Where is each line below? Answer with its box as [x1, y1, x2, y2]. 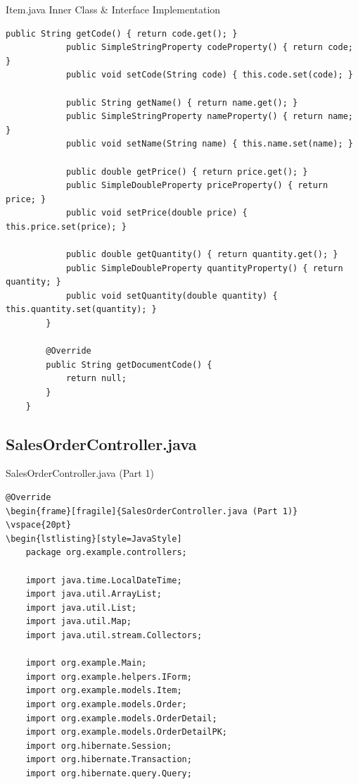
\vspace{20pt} [6, 520, 72, 530]
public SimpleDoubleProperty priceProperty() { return [65, 180, 328, 191]
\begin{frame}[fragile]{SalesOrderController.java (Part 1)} [6, 506, 298, 516]
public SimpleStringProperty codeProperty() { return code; [65, 42, 353, 53]
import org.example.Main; [25, 658, 147, 668]
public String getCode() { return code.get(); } [6, 28, 238, 39]
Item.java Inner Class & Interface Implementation [6, 2, 221, 16]
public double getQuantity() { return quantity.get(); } [65, 249, 338, 260]
